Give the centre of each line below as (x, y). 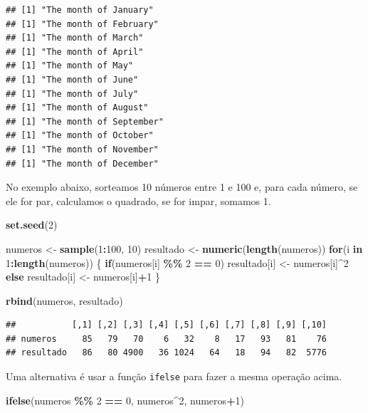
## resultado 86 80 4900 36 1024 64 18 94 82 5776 (167, 353)
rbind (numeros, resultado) (64, 300)
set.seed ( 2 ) (32, 225)
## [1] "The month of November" (82, 149)
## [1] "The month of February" (82, 24)
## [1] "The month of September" (85, 121)
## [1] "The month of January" (80, 10)
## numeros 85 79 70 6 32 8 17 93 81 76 (167, 339)
